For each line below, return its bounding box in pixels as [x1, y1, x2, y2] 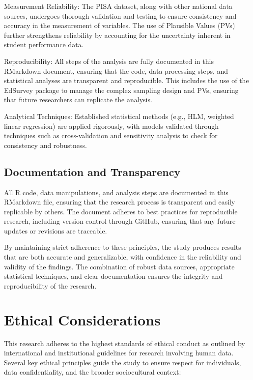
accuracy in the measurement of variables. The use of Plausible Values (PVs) [4, 20, 235, 30]
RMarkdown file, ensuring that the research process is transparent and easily [4, 197, 235, 207]
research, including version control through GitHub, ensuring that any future [4, 216, 236, 226]
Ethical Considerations [4, 309, 161, 329]
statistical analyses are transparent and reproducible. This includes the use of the [4, 75, 249, 86]
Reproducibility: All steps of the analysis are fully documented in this [4, 56, 214, 66]
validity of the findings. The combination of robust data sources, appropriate [4, 261, 235, 271]
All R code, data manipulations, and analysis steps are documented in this [4, 187, 228, 197]
